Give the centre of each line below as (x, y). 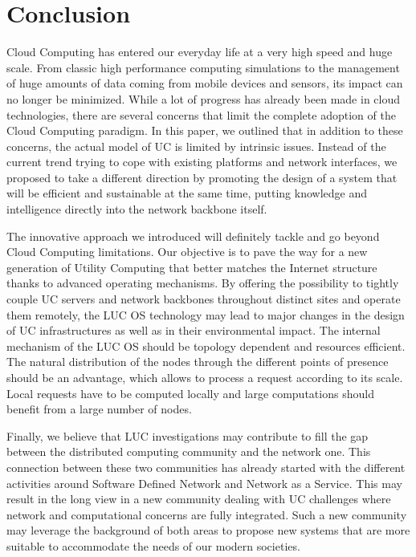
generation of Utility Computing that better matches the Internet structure (192, 267)
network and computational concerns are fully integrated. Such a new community (207, 514)
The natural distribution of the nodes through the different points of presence (198, 362)
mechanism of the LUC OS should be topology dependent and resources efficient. (206, 346)
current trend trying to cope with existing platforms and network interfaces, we (202, 162)
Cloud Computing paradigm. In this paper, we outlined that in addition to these (205, 130)
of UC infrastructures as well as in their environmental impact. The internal (194, 330)
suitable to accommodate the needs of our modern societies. (153, 545)
